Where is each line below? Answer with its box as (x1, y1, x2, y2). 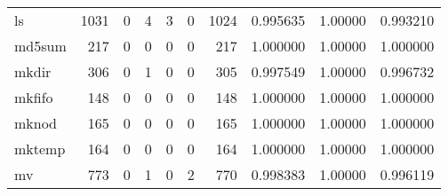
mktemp (14, 138, 66, 159)
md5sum (14, 35, 67, 56)
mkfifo (14, 87, 53, 107)
